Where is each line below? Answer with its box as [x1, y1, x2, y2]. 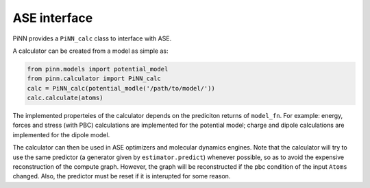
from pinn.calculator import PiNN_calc [27, 75, 161, 82]
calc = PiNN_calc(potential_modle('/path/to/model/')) [27, 84, 215, 92]
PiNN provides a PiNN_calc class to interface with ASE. [12, 34, 172, 43]
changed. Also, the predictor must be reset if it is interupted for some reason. [12, 172, 231, 180]
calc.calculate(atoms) [27, 94, 103, 102]
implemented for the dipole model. [12, 130, 110, 139]
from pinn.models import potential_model [27, 65, 169, 73]
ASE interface [12, 10, 93, 25]
